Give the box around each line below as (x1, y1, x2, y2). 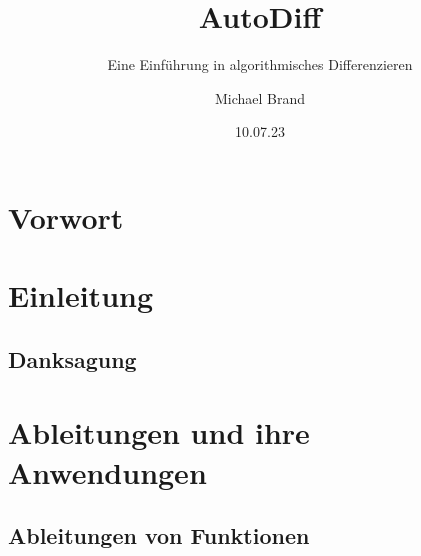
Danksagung (8, 343, 137, 374)
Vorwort (8, 196, 124, 237)
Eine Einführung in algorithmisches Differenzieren (107, 54, 413, 75)
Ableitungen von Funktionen (8, 520, 310, 551)
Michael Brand (214, 87, 306, 108)
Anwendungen (8, 451, 207, 492)
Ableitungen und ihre (8, 412, 310, 453)
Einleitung (8, 275, 154, 316)
